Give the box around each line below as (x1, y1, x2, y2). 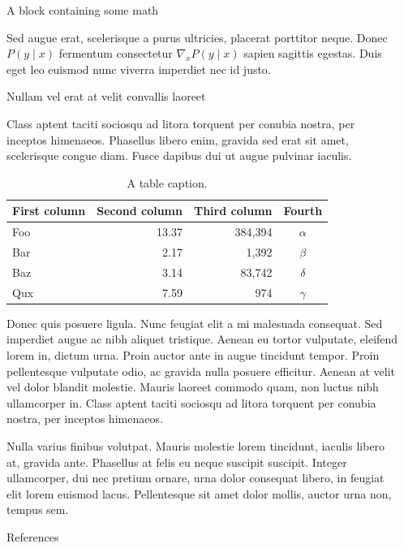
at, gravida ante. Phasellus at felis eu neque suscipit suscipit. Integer (6, 453, 347, 470)
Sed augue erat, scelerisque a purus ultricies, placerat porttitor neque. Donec (6, 28, 388, 45)
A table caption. (127, 174, 208, 191)
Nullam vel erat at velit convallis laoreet (6, 88, 206, 105)
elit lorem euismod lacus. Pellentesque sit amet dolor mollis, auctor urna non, (6, 485, 392, 502)
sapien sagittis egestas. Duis (243, 45, 382, 62)
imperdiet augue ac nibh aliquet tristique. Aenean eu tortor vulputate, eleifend (6, 330, 398, 347)
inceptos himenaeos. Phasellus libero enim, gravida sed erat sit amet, (6, 131, 349, 148)
